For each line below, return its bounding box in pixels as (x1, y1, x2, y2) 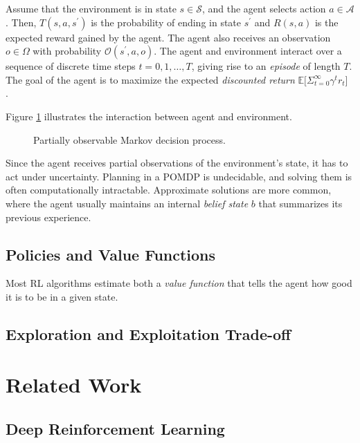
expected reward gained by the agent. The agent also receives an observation (6, 30, 331, 44)
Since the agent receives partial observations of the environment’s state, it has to (6, 155, 348, 170)
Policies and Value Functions (6, 243, 216, 265)
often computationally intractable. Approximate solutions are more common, (6, 182, 332, 197)
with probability (33, 44, 102, 58)
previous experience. (6, 209, 91, 224)
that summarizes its (258, 196, 343, 210)
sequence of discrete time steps (6, 59, 136, 73)
